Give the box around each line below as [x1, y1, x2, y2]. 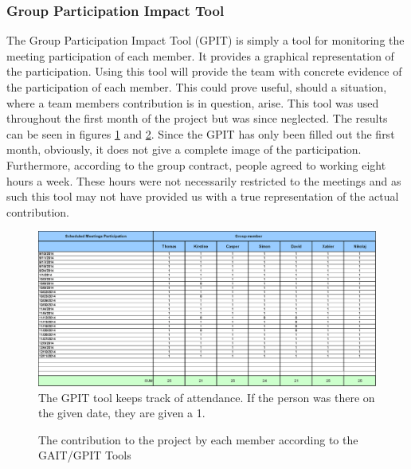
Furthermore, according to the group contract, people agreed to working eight [6, 156, 386, 173]
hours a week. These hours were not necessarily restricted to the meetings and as [6, 172, 401, 189]
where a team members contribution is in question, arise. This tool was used [6, 94, 379, 111]
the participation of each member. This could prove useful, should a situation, [6, 79, 387, 95]
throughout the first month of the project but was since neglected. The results [6, 110, 388, 127]
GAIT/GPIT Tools [38, 447, 131, 463]
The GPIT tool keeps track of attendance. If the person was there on [38, 389, 375, 405]
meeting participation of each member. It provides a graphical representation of [6, 47, 394, 64]
